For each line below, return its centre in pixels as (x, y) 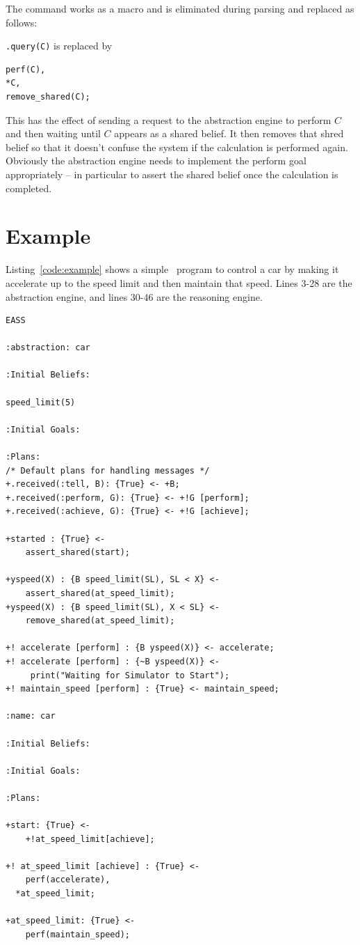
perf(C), (26, 69)
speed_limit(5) (41, 402)
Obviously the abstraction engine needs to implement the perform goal (156, 161)
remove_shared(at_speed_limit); (100, 621)
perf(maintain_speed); (77, 934)
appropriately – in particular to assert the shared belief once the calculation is (172, 174)
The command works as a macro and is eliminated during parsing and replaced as (180, 8)
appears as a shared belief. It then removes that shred (229, 133)
